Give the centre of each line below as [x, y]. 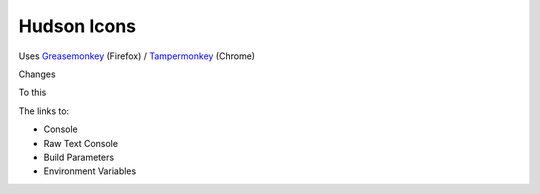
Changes [37, 74]
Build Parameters [79, 157]
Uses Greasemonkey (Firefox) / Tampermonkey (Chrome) [136, 56]
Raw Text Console [81, 143]
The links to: [44, 111]
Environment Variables [90, 171]
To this [32, 92]
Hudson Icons [77, 26]
